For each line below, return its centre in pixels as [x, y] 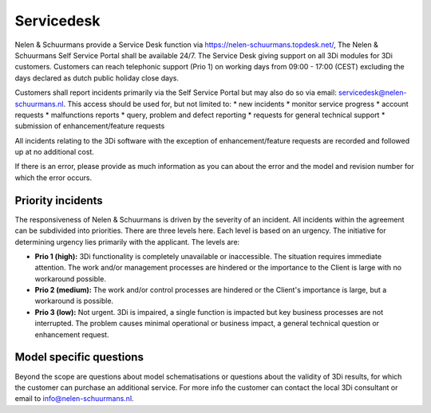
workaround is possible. [74, 301]
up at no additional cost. [55, 152]
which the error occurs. [53, 177]
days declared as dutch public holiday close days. [97, 78]
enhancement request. [72, 334]
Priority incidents [59, 201]
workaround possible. [71, 278]
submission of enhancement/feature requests [90, 126]
